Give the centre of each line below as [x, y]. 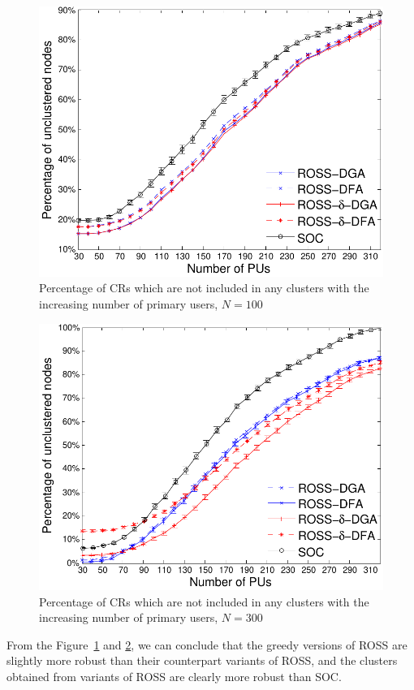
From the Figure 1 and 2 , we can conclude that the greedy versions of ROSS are [207, 644]
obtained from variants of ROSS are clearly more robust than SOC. [174, 676]
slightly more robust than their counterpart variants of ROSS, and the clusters [202, 660]
